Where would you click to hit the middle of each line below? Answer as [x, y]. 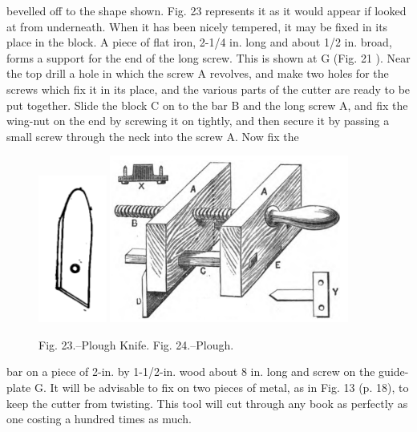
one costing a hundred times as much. [99, 419]
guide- [394, 371]
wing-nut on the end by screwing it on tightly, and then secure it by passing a [198, 121]
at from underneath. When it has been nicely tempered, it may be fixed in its [197, 26]
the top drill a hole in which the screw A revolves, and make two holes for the [198, 73]
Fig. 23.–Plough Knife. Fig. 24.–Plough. [136, 344]
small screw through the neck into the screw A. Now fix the [153, 136]
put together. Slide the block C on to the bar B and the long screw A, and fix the [207, 105]
